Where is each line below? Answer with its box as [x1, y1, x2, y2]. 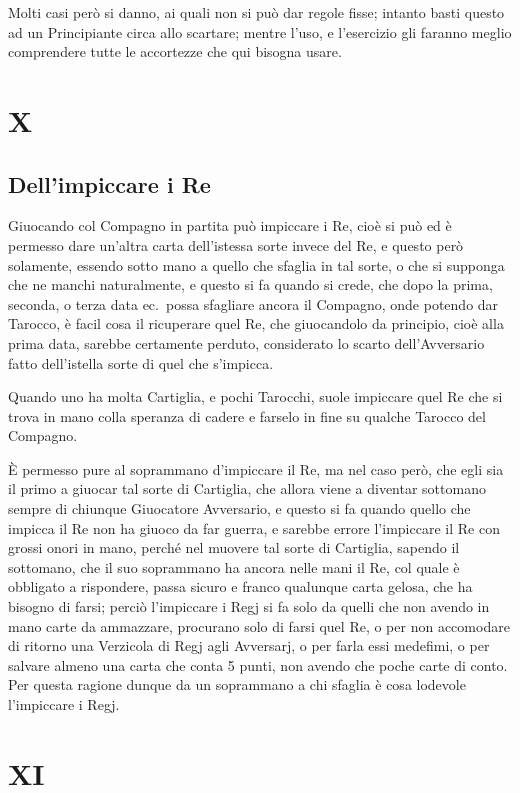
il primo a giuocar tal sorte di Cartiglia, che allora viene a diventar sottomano [8, 478, 486, 499]
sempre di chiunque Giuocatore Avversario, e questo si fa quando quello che [8, 498, 471, 519]
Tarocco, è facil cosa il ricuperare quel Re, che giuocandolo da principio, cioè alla [8, 313, 504, 334]
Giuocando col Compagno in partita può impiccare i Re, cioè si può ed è [8, 215, 452, 236]
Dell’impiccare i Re [8, 168, 211, 199]
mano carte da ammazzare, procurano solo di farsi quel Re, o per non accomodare [8, 615, 510, 636]
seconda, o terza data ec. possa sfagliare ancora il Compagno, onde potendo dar [8, 293, 499, 314]
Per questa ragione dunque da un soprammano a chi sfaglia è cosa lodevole [8, 674, 466, 695]
